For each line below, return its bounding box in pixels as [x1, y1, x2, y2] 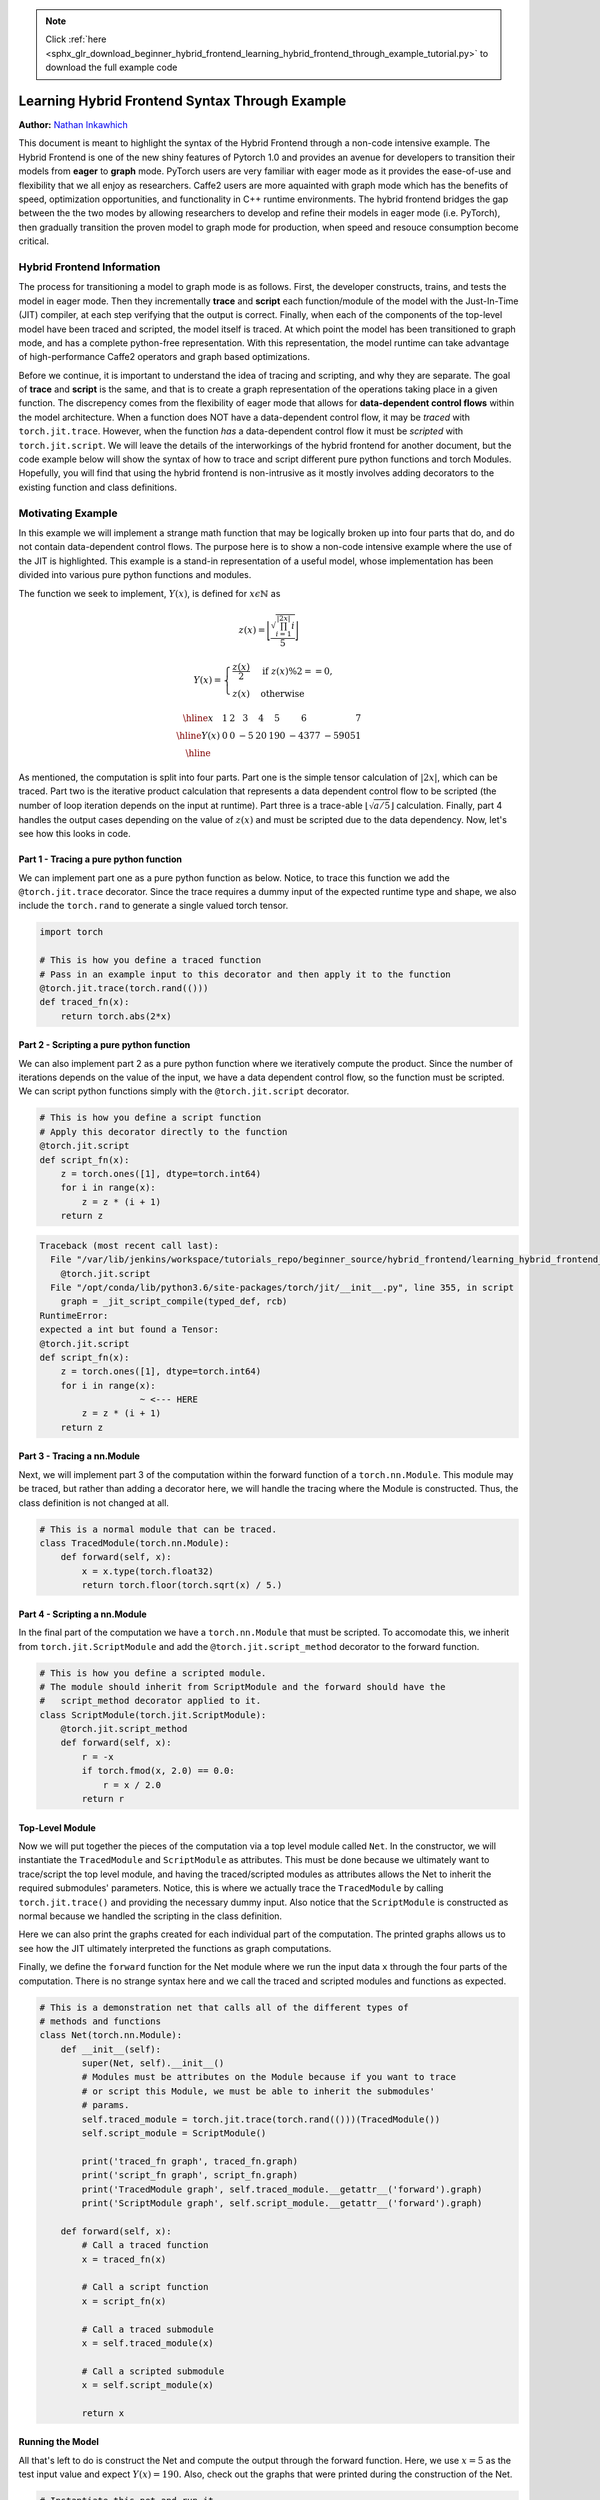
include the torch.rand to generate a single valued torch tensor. [18, 900, 289, 912]
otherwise [260, 688, 305, 700]
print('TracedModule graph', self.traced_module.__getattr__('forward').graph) [81, 2183, 483, 2195]
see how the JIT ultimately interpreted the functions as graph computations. [18, 1942, 332, 1954]
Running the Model [18, 2436, 100, 2448]
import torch [39, 926, 104, 938]
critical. [18, 235, 50, 247]
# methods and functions [39, 2015, 162, 2027]
